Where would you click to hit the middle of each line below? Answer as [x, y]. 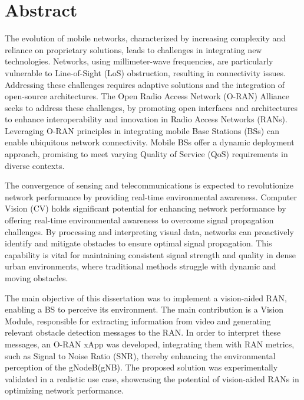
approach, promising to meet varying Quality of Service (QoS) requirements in [146, 154]
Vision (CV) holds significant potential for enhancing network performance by [146, 208]
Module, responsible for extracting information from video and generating [138, 321]
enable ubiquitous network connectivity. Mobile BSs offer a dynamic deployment [150, 142]
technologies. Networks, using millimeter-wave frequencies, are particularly [139, 61]
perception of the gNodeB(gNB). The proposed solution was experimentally [141, 367]
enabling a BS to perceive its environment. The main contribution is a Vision [144, 309]
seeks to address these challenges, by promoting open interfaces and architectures [151, 107]
